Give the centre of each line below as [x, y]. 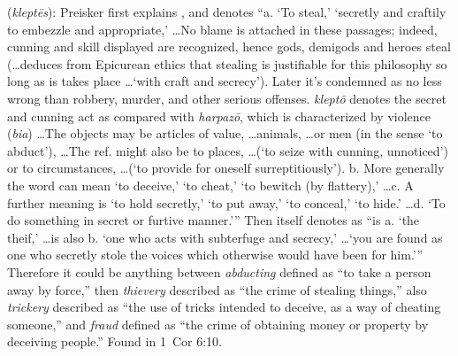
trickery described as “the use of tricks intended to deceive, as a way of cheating [224, 307]
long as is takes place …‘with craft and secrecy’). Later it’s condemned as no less [225, 81]
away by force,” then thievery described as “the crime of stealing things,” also [217, 289]
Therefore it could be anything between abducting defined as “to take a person [219, 271]
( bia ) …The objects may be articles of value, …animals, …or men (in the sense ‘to [225, 133]
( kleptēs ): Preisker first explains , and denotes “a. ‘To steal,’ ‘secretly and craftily [227, 12]
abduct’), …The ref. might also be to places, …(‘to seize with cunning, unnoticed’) [228, 150]
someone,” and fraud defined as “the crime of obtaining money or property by [218, 324]
